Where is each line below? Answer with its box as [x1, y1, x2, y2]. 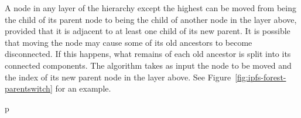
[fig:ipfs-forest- [235, 70, 286, 83]
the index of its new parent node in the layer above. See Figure [5, 70, 231, 83]
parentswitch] [5, 82, 53, 95]
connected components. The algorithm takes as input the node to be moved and [5, 59, 292, 71]
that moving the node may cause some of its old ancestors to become [5, 36, 252, 48]
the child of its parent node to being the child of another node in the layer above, [5, 13, 297, 25]
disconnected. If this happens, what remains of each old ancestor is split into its [5, 48, 291, 60]
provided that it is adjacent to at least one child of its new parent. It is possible [5, 25, 290, 37]
